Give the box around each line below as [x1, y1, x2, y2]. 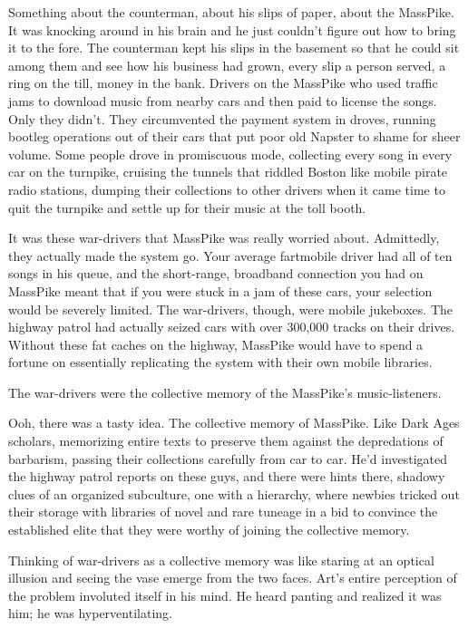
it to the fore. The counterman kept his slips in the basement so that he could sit [8, 38, 460, 57]
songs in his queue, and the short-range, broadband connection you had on [8, 264, 424, 283]
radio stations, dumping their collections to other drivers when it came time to [8, 179, 445, 198]
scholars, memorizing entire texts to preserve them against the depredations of [8, 431, 444, 450]
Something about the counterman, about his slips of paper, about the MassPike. [8, 3, 454, 21]
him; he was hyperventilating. [8, 604, 172, 623]
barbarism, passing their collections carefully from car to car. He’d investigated [8, 449, 448, 468]
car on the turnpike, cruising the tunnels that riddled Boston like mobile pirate [8, 162, 448, 181]
